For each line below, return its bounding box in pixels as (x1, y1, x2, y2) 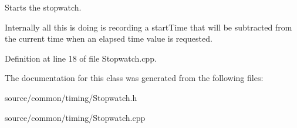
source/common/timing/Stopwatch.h (5, 91, 137, 103)
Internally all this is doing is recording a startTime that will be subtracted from (5, 21, 292, 33)
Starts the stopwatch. (5, 1, 82, 13)
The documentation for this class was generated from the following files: (5, 72, 264, 84)
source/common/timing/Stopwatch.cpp (5, 111, 146, 123)
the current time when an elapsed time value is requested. (5, 32, 212, 45)
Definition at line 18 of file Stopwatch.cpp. (5, 52, 157, 64)
